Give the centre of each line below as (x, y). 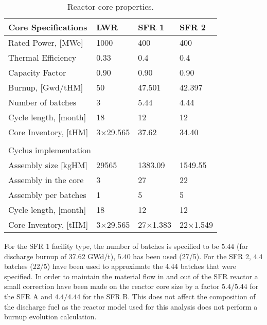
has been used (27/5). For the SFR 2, (192, 256)
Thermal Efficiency (42, 57)
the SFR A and (28, 296)
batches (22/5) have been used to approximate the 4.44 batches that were (120, 266)
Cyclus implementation (50, 150)
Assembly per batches (47, 195)
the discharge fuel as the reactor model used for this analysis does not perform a (131, 306)
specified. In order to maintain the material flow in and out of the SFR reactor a (131, 276)
